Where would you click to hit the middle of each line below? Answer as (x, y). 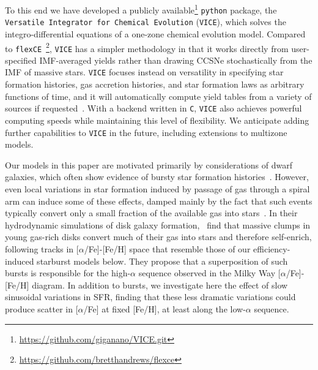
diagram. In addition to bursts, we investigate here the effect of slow (160, 285)
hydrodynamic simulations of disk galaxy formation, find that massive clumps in (158, 225)
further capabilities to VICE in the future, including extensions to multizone (146, 132)
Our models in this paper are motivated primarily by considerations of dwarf (149, 164)
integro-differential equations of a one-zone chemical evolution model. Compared (155, 33)
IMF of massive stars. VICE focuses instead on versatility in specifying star (144, 72)
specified (21, 60)
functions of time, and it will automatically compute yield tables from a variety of (158, 96)
